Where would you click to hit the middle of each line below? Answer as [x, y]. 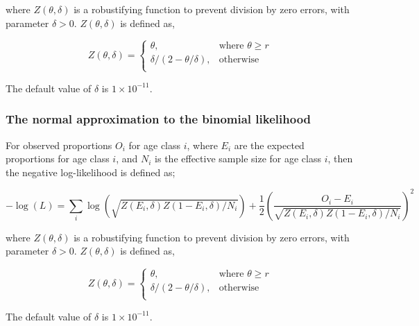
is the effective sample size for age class [238, 158]
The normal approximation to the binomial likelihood [159, 119]
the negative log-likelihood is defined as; [91, 172]
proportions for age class [58, 158]
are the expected [269, 145]
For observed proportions [59, 145]
